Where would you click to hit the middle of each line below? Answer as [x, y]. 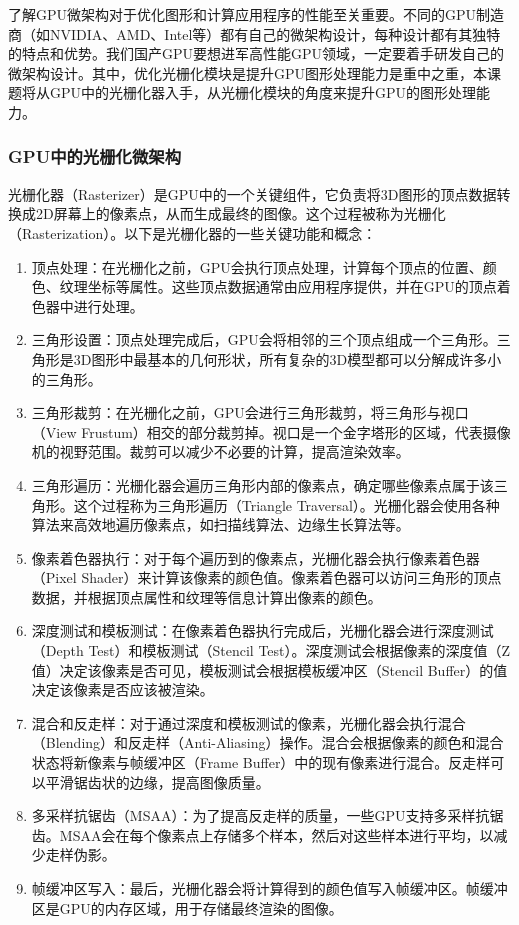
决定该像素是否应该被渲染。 [122, 689]
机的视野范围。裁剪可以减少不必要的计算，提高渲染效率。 [220, 451]
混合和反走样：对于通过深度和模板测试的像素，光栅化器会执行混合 [248, 722]
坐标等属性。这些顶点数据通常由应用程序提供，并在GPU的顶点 [292, 286]
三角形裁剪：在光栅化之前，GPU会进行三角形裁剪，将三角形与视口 [250, 412]
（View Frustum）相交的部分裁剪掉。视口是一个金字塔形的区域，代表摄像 [271, 431]
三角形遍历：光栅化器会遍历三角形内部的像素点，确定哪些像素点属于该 [262, 484]
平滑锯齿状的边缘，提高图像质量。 [157, 781]
